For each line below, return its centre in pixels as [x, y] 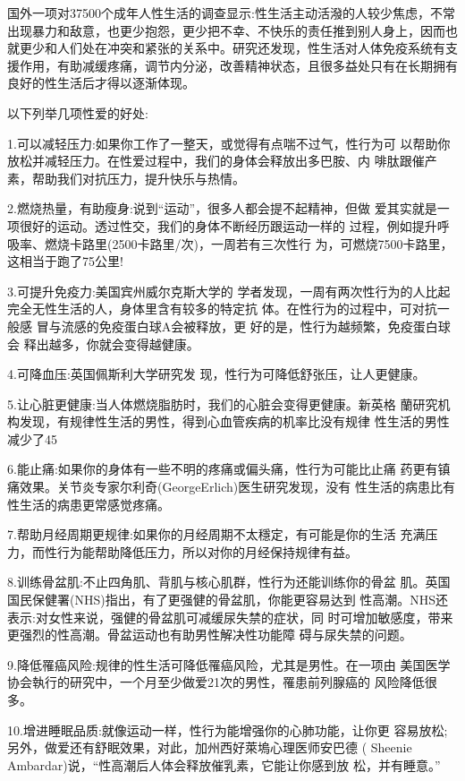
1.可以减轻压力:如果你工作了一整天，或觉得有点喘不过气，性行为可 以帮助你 [229, 143]
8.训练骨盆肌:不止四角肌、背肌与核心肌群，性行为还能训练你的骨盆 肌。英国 [229, 582]
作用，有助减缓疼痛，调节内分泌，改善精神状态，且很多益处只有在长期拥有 [238, 65]
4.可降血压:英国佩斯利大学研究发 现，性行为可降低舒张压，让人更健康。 [216, 374]
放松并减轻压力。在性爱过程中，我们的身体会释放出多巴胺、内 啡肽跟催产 [222, 161]
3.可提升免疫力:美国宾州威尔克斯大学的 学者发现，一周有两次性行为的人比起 [229, 291]
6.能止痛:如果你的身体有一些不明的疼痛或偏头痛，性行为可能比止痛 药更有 [223, 469]
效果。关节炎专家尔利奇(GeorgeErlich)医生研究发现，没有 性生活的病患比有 [237, 487]
